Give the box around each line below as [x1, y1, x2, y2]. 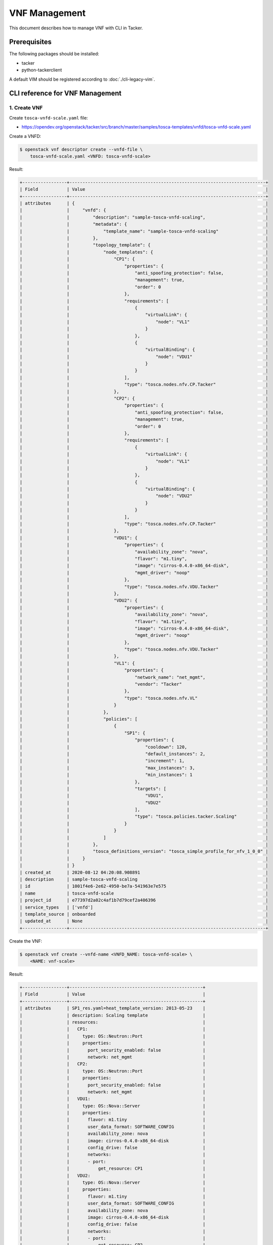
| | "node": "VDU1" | [19, 354, 269, 360]
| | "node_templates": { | [19, 249, 269, 255]
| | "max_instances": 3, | [19, 765, 269, 770]
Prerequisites [9, 38, 52, 46]
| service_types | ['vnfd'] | [19, 904, 269, 910]
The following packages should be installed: [9, 51, 99, 57]
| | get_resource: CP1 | [19, 1166, 206, 1171]
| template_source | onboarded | [19, 911, 269, 917]
